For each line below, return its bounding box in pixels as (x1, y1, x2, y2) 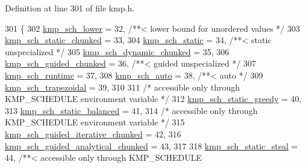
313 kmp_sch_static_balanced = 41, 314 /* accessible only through (5, 104, 258, 116)
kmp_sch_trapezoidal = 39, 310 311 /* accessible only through (5, 80, 240, 93)
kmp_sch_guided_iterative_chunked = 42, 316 (5, 127, 181, 140)
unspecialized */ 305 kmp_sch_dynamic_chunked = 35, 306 (5, 45, 230, 58)
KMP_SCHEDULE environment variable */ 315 (5, 116, 185, 128)
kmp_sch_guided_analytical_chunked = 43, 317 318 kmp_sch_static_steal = (5, 139, 298, 152)
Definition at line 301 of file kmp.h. (5, 2, 135, 14)
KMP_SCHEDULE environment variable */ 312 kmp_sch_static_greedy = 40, (5, 92, 302, 105)
